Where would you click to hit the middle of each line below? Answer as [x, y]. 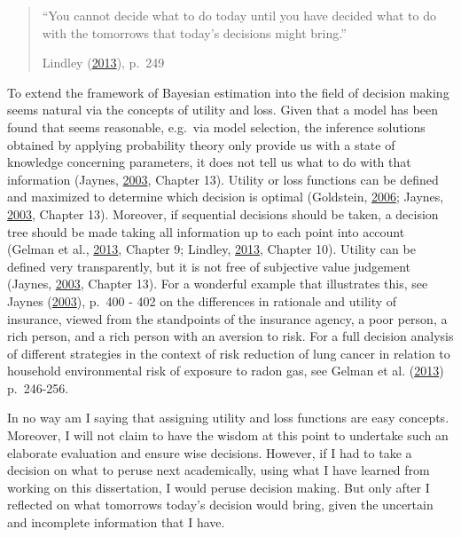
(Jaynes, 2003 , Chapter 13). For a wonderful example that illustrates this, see [218, 284]
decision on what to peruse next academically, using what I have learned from [219, 470]
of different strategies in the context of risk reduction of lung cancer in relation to [229, 353]
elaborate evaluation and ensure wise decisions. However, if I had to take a [210, 452]
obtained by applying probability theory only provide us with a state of [201, 144]
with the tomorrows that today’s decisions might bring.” [194, 32]
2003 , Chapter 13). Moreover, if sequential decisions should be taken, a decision [223, 213]
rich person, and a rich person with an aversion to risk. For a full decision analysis [230, 336]
